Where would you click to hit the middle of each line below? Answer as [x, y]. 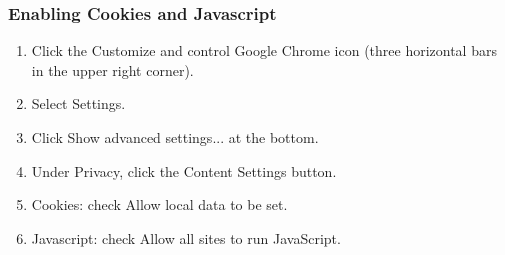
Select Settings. [78, 103]
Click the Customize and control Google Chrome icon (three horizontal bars [264, 50]
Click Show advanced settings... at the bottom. [175, 137]
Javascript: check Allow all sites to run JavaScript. [186, 237]
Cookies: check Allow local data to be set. [159, 204]
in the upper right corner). [112, 69]
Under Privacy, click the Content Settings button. [184, 170]
